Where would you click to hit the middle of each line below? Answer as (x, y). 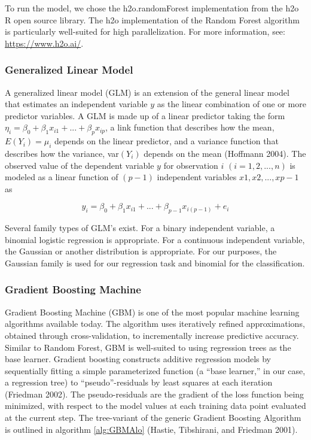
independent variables (197, 177)
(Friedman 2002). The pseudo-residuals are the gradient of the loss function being (155, 394)
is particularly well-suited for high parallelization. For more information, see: (145, 31)
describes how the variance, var (62, 153)
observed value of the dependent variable (80, 165)
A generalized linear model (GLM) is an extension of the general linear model (147, 92)
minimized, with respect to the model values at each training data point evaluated (155, 406)
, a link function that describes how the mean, (190, 127)
